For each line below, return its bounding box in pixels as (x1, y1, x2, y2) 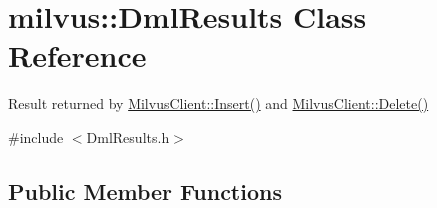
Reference (8, 35, 147, 76)
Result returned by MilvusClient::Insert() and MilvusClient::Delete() (8, 93, 429, 114)
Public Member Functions (8, 175, 282, 206)
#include (8, 126, 64, 147)
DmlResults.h (86, 126, 170, 147)
